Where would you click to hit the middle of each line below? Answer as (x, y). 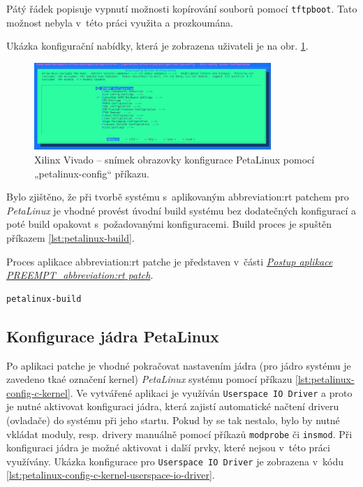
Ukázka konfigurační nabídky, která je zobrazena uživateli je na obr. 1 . (157, 46)
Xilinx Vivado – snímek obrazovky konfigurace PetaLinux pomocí (175, 159)
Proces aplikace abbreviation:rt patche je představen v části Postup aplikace (170, 261)
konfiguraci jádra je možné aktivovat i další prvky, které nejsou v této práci (168, 448)
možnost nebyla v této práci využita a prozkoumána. (120, 22)
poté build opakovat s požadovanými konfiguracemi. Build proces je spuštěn (169, 224)
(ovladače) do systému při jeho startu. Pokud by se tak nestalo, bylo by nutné (173, 420)
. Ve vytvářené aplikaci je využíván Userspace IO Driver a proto (211, 392)
